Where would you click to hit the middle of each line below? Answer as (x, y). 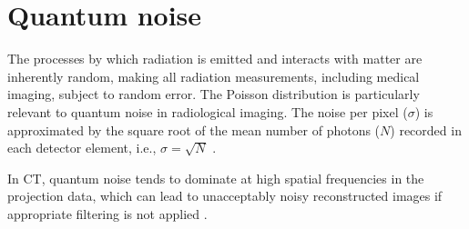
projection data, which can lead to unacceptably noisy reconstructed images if (225, 196)
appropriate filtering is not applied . (107, 213)
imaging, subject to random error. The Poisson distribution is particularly (214, 94)
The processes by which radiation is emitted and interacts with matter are (215, 59)
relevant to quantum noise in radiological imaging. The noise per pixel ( (208, 111)
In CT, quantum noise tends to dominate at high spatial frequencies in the (216, 178)
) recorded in (426, 129)
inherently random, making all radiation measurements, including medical (214, 76)
